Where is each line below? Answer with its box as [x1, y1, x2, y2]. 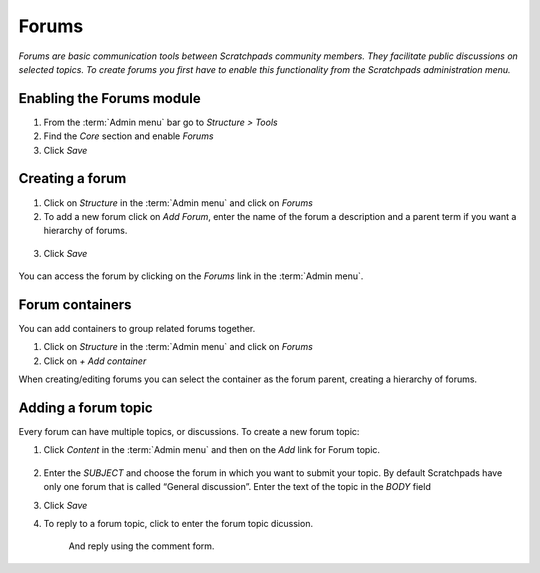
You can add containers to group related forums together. [18, 323, 256, 334]
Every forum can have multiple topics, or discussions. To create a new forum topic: [18, 426, 360, 438]
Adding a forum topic [18, 399, 154, 416]
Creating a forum [18, 170, 127, 187]
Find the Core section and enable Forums [43, 130, 214, 142]
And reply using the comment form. [68, 540, 215, 552]
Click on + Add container [43, 355, 147, 367]
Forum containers [18, 296, 132, 313]
